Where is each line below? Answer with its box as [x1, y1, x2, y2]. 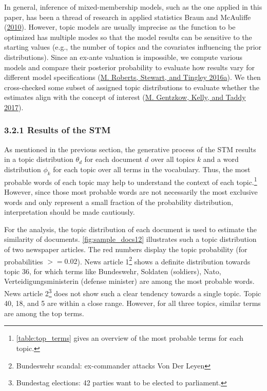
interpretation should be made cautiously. [4, 207, 135, 217]
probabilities [4, 256, 43, 266]
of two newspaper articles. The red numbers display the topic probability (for [4, 243, 247, 254]
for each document [84, 154, 143, 164]
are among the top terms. [4, 307, 84, 318]
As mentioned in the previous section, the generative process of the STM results [4, 143, 256, 154]
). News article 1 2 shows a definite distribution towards [77, 254, 251, 266]
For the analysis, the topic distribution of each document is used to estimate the [4, 223, 257, 234]
